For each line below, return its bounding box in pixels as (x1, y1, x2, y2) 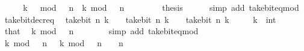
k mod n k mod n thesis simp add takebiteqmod (23, 1, 299, 13)
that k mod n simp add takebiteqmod (4, 25, 199, 37)
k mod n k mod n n (4, 36, 123, 49)
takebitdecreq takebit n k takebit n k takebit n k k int (4, 13, 276, 25)
